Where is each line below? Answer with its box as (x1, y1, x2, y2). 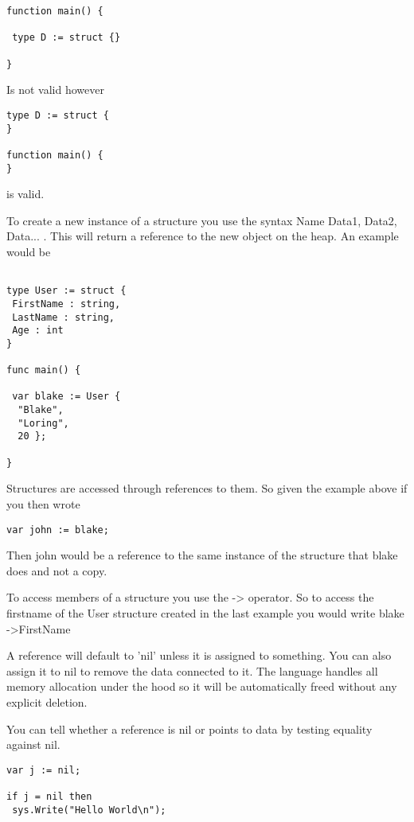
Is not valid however (6, 81, 104, 98)
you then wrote (6, 495, 80, 512)
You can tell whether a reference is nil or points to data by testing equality (6, 720, 373, 737)
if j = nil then (6, 791, 92, 803)
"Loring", (18, 417, 69, 429)
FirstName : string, (12, 298, 121, 310)
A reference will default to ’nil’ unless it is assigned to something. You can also (6, 647, 392, 664)
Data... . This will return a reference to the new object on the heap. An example (6, 228, 399, 244)
